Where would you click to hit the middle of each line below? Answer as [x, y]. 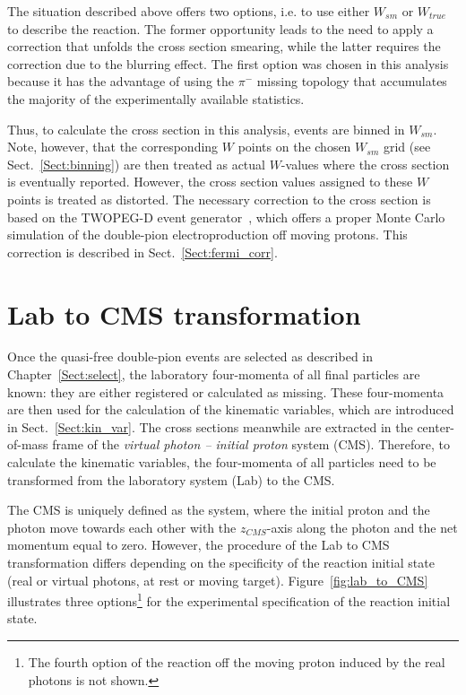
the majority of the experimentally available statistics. [156, 98]
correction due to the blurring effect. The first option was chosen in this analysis [228, 63]
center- [436, 426]
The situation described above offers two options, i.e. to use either [189, 11]
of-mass [28, 444]
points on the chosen [294, 147]
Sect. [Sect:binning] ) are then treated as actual [136, 164]
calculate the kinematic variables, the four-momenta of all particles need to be [222, 462]
